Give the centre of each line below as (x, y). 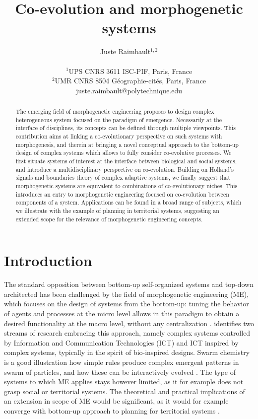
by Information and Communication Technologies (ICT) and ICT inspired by (121, 342)
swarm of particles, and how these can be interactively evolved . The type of (120, 372)
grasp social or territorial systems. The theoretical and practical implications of (125, 391)
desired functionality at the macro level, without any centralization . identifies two (129, 323)
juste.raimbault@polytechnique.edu (129, 90)
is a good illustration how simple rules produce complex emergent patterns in (122, 362)
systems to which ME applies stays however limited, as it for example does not (124, 382)
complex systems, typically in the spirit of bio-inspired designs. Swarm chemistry (127, 352)
